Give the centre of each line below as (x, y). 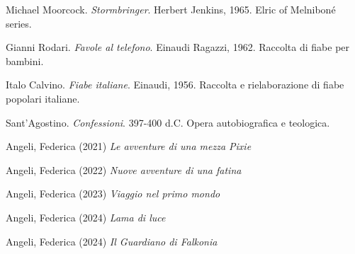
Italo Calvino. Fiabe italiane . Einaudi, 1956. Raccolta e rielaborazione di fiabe (175, 85)
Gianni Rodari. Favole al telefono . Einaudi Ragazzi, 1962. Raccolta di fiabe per (178, 47)
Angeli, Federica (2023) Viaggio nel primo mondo (113, 194)
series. (19, 23)
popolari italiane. (43, 98)
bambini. (25, 60)
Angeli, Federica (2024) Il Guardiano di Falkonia (112, 241)
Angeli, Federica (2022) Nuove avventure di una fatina (124, 169)
